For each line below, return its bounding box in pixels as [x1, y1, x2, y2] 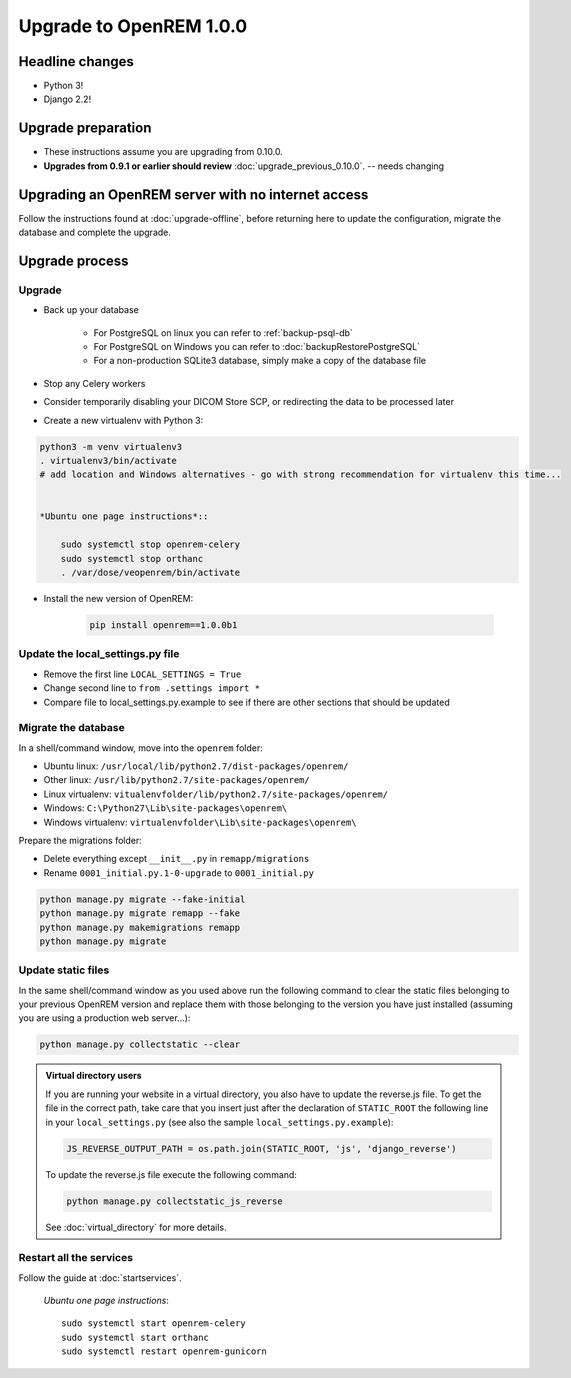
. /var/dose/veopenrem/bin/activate [60, 567, 240, 579]
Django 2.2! [43, 93, 92, 105]
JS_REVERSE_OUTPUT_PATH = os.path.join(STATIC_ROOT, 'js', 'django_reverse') [66, 1143, 457, 1154]
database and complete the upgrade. [18, 226, 172, 239]
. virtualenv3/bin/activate [39, 455, 177, 466]
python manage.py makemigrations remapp [39, 921, 240, 933]
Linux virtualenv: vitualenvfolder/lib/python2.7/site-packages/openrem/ [43, 788, 389, 800]
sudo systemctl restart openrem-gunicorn [61, 1346, 267, 1357]
